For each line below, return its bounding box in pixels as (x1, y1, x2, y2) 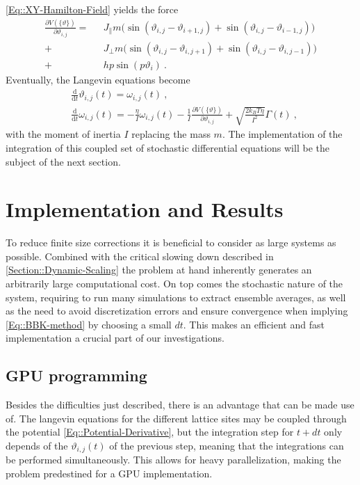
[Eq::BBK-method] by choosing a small (6, 317, 172, 331)
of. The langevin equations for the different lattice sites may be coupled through (6, 411, 347, 425)
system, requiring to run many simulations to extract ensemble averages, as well (6, 289, 346, 304)
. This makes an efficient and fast (183, 317, 325, 331)
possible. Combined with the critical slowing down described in (6, 248, 274, 263)
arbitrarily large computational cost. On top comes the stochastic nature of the (6, 276, 343, 291)
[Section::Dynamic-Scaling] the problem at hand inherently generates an (6, 262, 312, 277)
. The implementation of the (222, 127, 343, 141)
